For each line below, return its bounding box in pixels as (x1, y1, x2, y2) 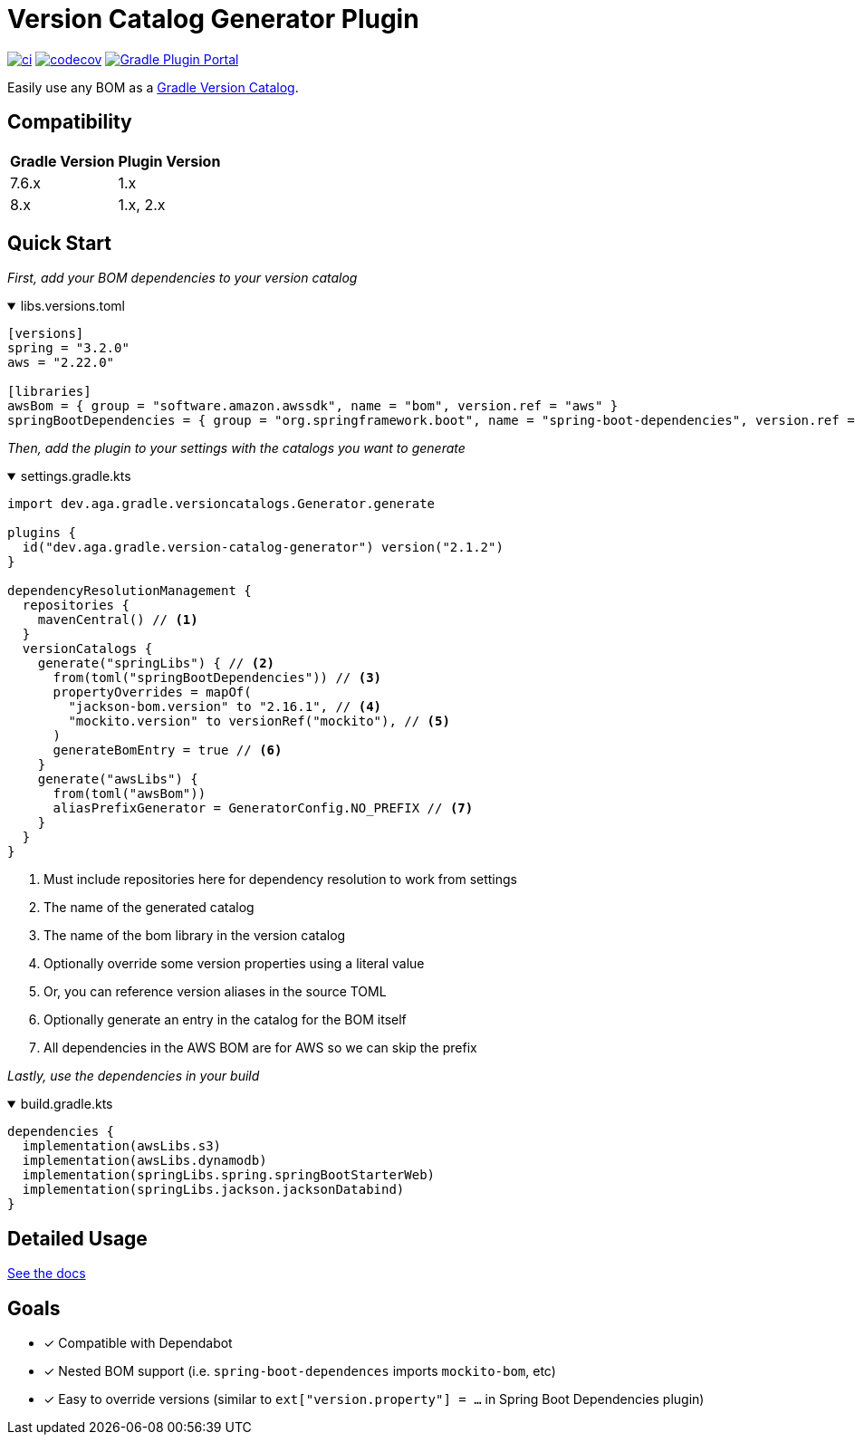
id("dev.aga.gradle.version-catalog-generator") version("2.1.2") (22, 540, 504, 555)
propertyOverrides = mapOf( (53, 685, 252, 700)
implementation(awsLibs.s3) (22, 1139, 222, 1154)
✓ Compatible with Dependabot (43, 1335, 233, 1351)
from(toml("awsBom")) (53, 786, 207, 802)
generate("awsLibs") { (37, 772, 198, 787)
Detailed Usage (7, 1226, 148, 1250)
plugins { (7, 525, 76, 541)
